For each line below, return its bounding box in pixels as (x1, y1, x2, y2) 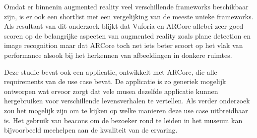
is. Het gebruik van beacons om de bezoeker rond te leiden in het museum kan (4, 115, 243, 125)
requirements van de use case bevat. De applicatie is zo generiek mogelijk (4, 76, 226, 87)
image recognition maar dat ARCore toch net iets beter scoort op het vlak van (4, 40, 243, 50)
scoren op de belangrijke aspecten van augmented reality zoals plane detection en (4, 30, 251, 41)
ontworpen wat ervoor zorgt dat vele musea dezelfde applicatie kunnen (4, 86, 218, 96)
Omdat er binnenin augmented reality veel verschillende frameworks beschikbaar (4, 1, 249, 11)
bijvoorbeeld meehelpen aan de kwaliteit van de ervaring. (4, 125, 178, 135)
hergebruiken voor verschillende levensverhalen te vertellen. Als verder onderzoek (4, 95, 250, 106)
